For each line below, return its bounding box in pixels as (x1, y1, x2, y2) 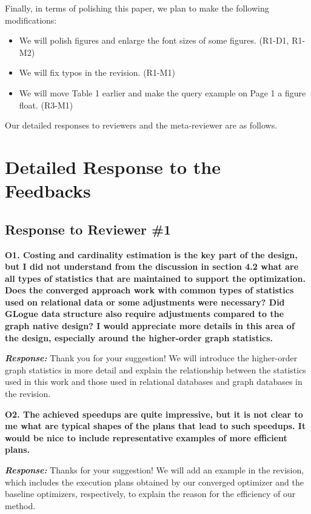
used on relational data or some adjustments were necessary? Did (5, 295, 285, 308)
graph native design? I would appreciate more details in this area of (5, 319, 295, 332)
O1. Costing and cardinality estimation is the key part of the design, (5, 248, 298, 261)
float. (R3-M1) (19, 98, 73, 111)
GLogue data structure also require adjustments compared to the (5, 307, 284, 320)
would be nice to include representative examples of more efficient (5, 431, 287, 444)
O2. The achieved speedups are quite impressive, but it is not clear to (5, 407, 303, 420)
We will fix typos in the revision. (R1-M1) (19, 66, 175, 79)
